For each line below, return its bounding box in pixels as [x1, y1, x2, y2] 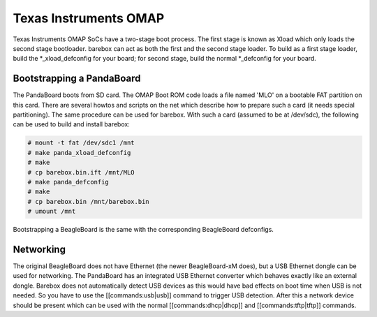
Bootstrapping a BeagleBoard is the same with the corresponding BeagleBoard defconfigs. [13, 226, 274, 234]
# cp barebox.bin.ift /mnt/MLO [27, 168, 135, 176]
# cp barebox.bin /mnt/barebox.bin [27, 198, 149, 205]
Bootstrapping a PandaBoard [13, 73, 141, 84]
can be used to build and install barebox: [13, 120, 131, 128]
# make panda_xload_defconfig [27, 149, 131, 156]
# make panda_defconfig [27, 178, 110, 186]
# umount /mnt [27, 207, 76, 216]
